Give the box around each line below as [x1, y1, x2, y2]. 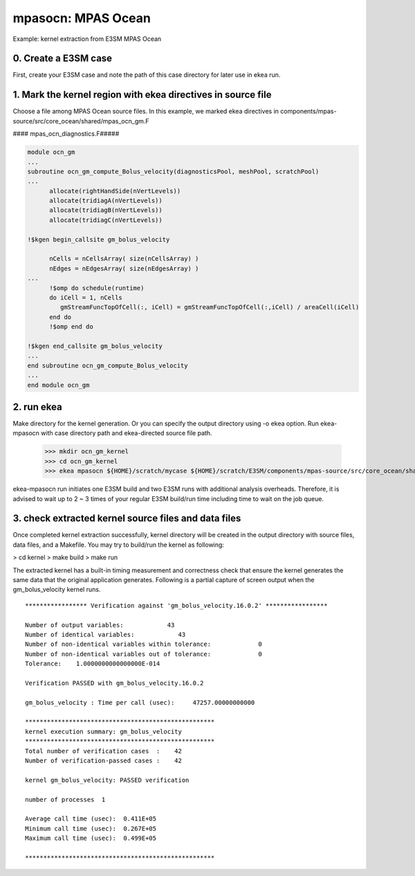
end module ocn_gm [27, 381, 90, 389]
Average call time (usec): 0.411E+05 [25, 815, 157, 823]
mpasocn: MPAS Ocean [12, 10, 151, 26]
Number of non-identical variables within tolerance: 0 [25, 640, 262, 648]
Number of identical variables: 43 [25, 631, 186, 638]
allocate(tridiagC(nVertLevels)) [49, 216, 163, 224]
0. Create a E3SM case [12, 53, 113, 64]
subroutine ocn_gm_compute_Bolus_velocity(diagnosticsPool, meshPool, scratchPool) [27, 167, 320, 175]
